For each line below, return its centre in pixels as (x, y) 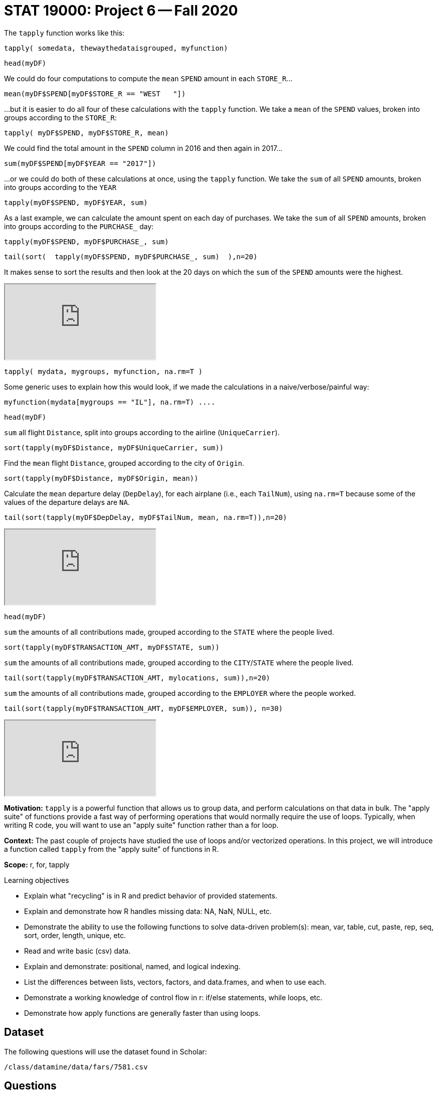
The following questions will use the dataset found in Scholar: (105, 1051)
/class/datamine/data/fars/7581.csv (76, 1067)
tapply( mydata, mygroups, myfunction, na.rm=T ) (103, 371)
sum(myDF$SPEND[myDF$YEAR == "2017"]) (80, 163)
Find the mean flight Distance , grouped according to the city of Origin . (124, 463)
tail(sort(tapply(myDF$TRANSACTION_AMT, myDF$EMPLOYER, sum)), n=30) (144, 708)
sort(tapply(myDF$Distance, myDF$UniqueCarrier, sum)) (114, 447)
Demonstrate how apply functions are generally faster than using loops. (142, 1013)
